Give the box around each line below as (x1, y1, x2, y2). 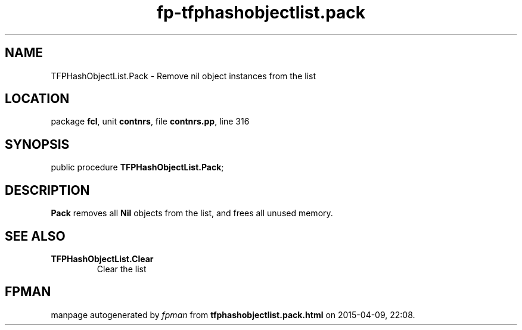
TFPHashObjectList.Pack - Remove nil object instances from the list (51, 70, 316, 81)
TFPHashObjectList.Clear (51, 253, 154, 264)
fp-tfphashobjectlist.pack (156, 2, 366, 23)
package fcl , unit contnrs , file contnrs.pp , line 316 (51, 116, 250, 127)
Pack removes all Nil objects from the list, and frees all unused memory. (51, 208, 333, 219)
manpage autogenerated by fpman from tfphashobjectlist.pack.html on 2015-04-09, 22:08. (51, 309, 415, 320)
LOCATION (5, 91, 70, 107)
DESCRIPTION (5, 182, 90, 198)
